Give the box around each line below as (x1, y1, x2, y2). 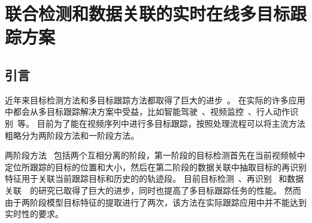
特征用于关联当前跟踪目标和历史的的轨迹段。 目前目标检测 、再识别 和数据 (5, 172, 304, 185)
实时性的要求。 (5, 207, 63, 220)
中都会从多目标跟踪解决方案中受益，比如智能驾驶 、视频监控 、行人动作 (5, 105, 290, 118)
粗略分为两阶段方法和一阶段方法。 (5, 129, 139, 141)
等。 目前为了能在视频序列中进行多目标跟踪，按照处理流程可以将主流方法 (17, 117, 305, 129)
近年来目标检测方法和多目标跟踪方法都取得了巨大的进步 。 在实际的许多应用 (5, 93, 305, 106)
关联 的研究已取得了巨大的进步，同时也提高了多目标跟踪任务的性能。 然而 (5, 184, 301, 196)
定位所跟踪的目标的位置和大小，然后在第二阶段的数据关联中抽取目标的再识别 (5, 160, 307, 173)
